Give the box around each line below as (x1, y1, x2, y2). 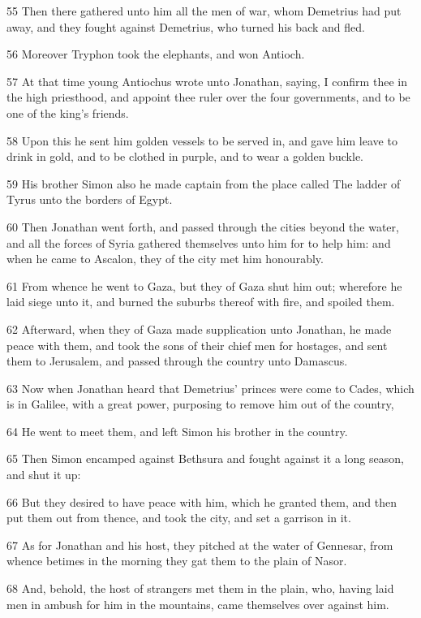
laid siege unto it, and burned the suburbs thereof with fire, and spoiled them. (6, 293, 395, 310)
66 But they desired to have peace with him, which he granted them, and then (6, 493, 397, 510)
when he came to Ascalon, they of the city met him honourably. (6, 250, 324, 267)
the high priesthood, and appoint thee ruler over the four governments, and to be (6, 89, 410, 106)
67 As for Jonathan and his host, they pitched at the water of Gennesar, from (6, 536, 393, 553)
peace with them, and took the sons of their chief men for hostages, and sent (6, 336, 388, 353)
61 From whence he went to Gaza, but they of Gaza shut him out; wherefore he (6, 277, 402, 294)
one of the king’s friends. (6, 104, 129, 121)
